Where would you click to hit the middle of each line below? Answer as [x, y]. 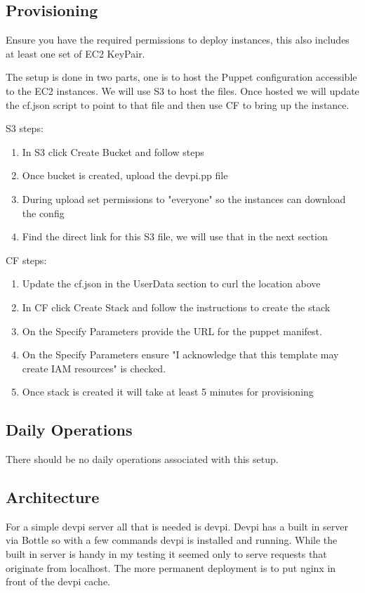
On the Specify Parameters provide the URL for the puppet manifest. [172, 331]
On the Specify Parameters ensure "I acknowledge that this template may [180, 354]
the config [43, 213]
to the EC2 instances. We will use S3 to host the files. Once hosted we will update [182, 90]
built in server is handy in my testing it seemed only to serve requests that [166, 554]
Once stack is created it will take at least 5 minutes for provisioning [168, 392]
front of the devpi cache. [58, 581]
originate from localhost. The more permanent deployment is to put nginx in [171, 567]
